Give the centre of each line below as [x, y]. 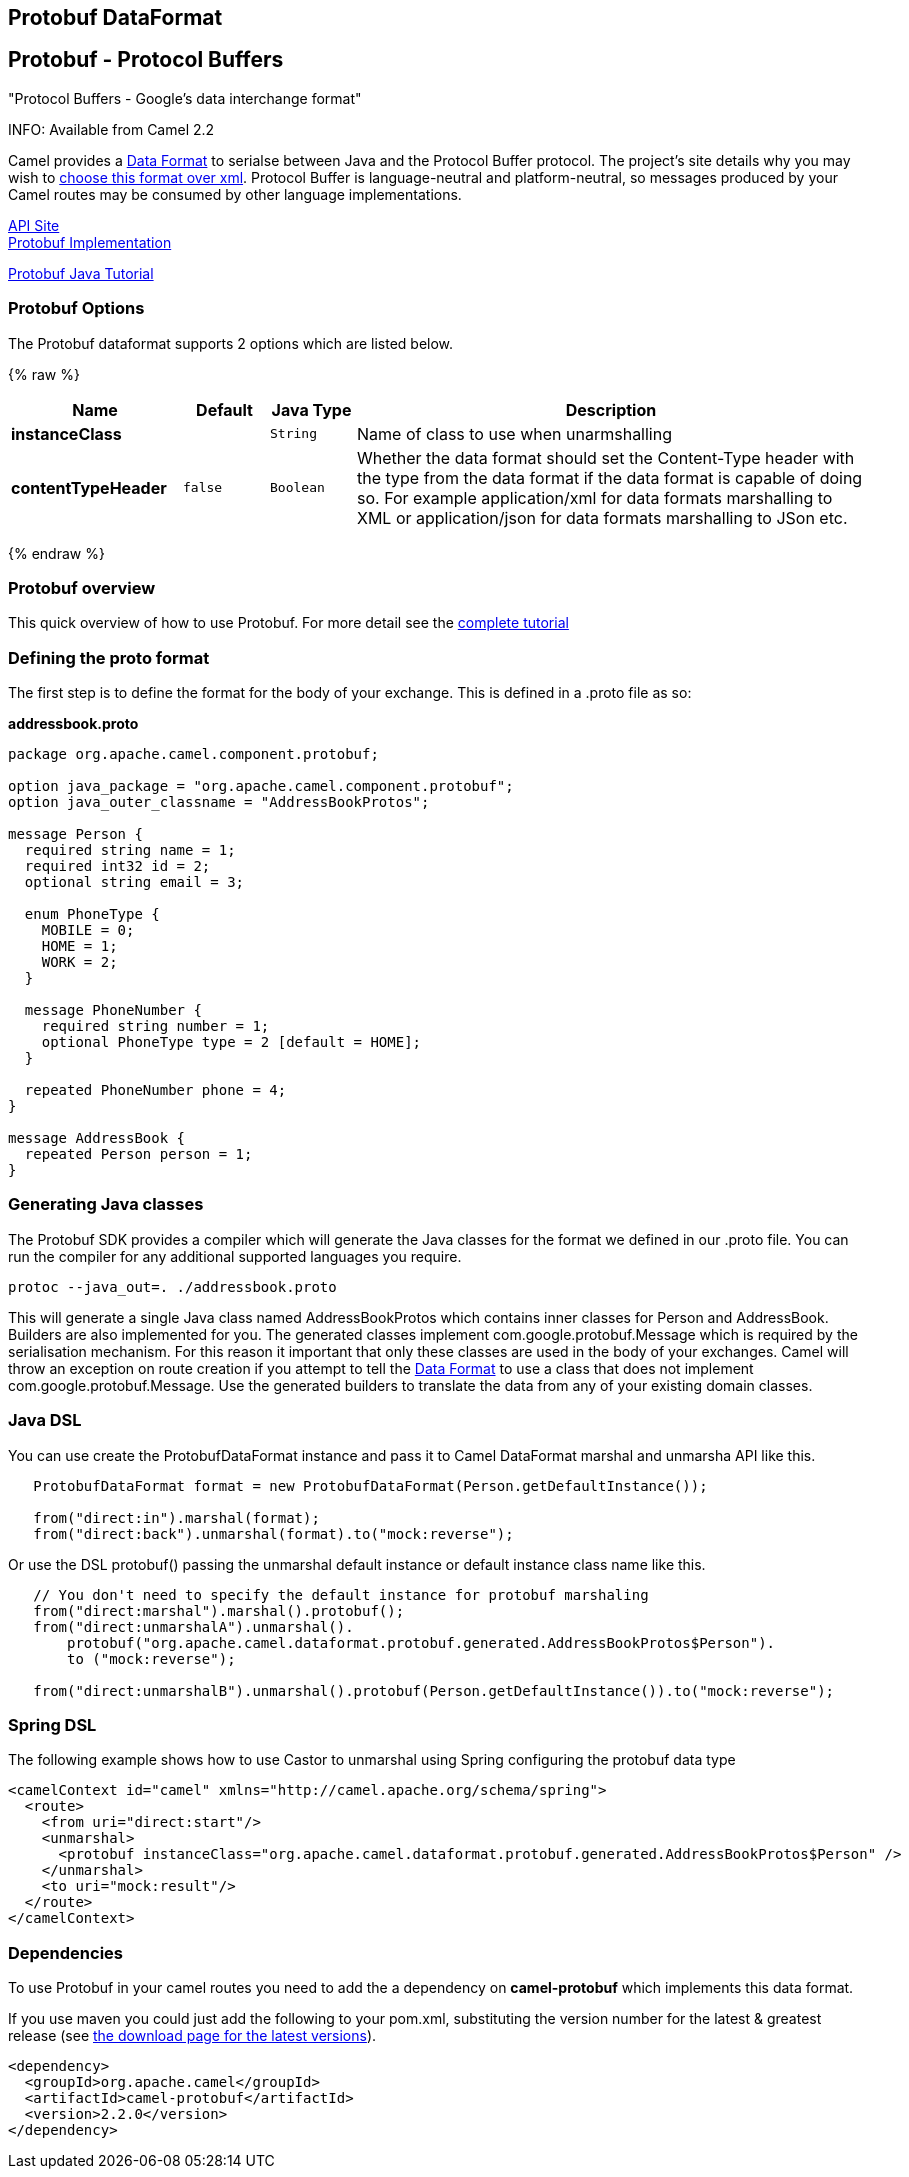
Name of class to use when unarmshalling [514, 433]
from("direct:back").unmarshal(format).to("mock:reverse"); [273, 1533]
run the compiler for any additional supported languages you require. [235, 1256]
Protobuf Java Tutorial [81, 273]
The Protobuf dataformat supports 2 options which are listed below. [231, 343]
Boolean [297, 488]
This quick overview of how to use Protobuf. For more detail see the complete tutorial [288, 623]
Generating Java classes [106, 1204]
